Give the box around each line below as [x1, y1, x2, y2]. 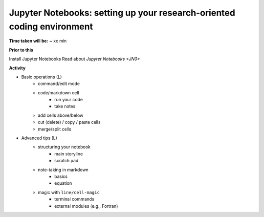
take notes [54, 103, 76, 109]
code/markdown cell [38, 89, 79, 95]
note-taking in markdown [38, 167, 89, 173]
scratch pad [54, 158, 79, 164]
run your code [54, 97, 83, 103]
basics [54, 174, 68, 179]
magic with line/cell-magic [38, 189, 100, 195]
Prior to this [9, 47, 34, 53]
